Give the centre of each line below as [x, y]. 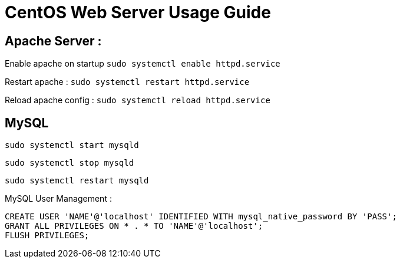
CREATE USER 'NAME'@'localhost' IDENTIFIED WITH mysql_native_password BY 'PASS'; [201, 217]
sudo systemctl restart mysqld [77, 181]
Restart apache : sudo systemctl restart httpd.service [127, 82]
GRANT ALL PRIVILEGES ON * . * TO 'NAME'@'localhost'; [134, 226]
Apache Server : [53, 41]
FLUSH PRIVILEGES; [47, 236]
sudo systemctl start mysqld [72, 145]
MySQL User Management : [58, 199]
